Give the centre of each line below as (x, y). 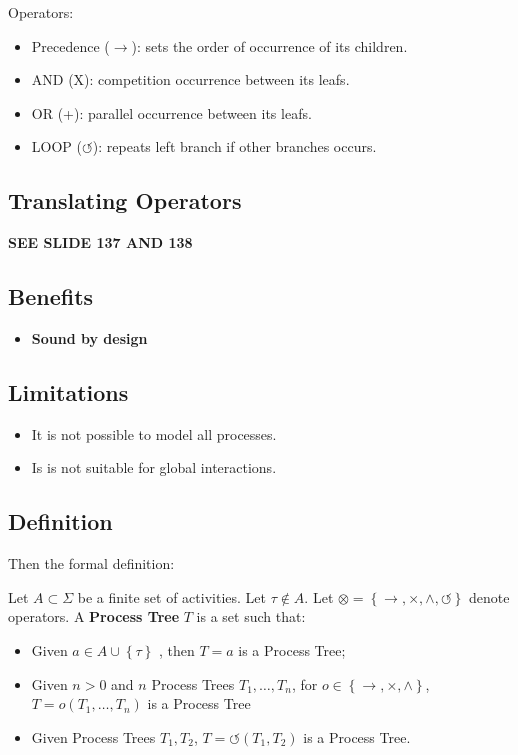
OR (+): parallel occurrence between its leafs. (171, 112)
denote (489, 596)
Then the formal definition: (91, 563)
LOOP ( (56, 146)
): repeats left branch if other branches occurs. (234, 146)
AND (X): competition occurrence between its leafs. (190, 79)
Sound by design (89, 337)
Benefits (51, 296)
